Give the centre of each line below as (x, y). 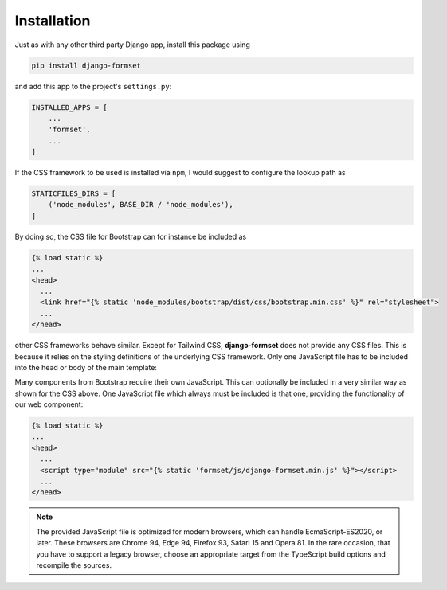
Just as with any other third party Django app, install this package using (132, 45)
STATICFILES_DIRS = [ (74, 194)
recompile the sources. (74, 565)
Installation (53, 21)
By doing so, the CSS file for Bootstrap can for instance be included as (131, 236)
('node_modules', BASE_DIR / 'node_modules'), (141, 205)
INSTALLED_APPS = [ (69, 107)
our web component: (49, 404)
